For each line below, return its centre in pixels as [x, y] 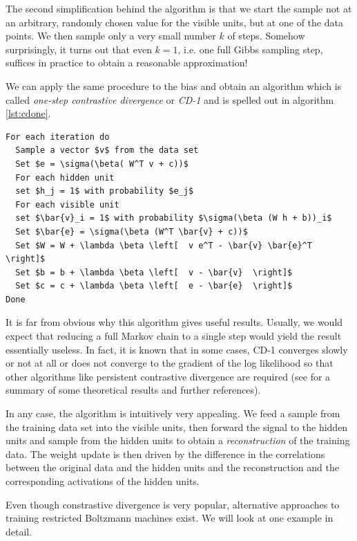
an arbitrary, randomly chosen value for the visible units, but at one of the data [174, 22]
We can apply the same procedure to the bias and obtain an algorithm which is [174, 85]
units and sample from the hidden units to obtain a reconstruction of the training [178, 440]
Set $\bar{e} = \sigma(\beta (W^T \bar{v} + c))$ [132, 231]
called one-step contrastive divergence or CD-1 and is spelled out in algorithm [170, 99]
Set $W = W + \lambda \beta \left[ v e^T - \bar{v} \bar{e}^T [164, 245]
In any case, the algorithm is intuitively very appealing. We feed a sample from [173, 413]
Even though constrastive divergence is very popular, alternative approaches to [173, 504]
